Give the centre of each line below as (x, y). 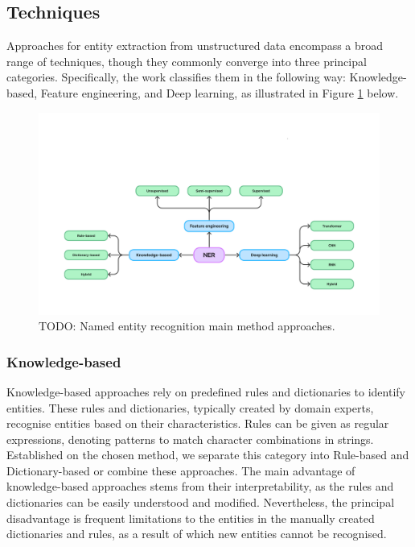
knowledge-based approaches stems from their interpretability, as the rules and (200, 486)
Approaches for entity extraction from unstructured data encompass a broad (195, 46)
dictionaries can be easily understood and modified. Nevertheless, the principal (201, 502)
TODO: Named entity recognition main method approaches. (187, 326)
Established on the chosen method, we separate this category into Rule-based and (208, 455)
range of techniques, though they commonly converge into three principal (187, 61)
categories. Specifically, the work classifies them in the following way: (176, 77)
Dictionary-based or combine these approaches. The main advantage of (181, 470)
